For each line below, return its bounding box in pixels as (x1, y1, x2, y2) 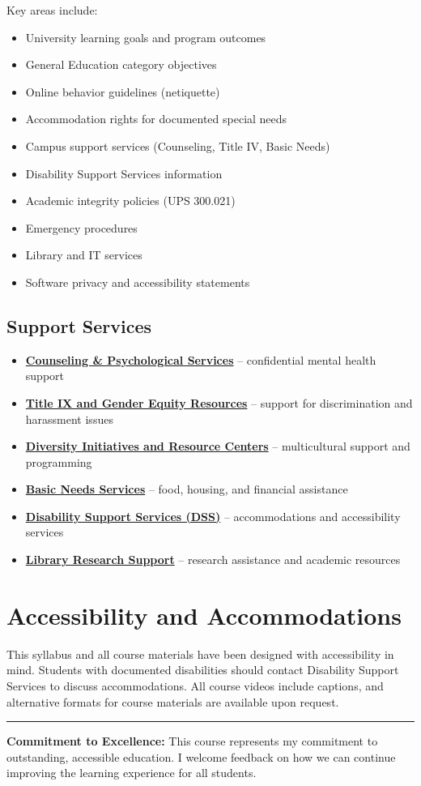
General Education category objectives (25, 56, 217, 73)
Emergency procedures (25, 219, 138, 236)
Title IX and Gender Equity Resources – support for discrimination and (25, 394, 413, 411)
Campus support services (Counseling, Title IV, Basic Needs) (25, 137, 330, 154)
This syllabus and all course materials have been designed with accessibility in (6, 645, 394, 662)
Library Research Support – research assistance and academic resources (25, 551, 401, 568)
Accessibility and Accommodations (6, 598, 402, 631)
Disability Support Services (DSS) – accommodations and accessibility (25, 507, 401, 524)
